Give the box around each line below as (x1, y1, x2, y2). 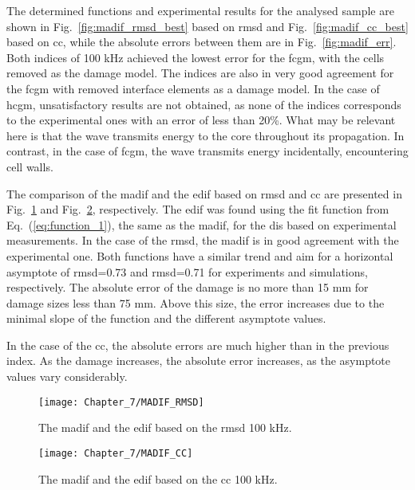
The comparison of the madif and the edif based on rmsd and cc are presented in (6, 185, 402, 202)
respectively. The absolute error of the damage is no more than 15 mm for (6, 279, 369, 296)
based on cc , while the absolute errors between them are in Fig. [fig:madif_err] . (6, 33, 397, 50)
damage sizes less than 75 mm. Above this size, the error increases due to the (6, 294, 385, 311)
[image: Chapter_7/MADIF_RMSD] (38, 396, 204, 408)
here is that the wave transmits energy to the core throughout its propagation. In (6, 127, 405, 143)
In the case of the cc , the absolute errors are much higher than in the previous (6, 336, 389, 353)
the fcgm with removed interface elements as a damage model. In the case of (6, 80, 380, 96)
